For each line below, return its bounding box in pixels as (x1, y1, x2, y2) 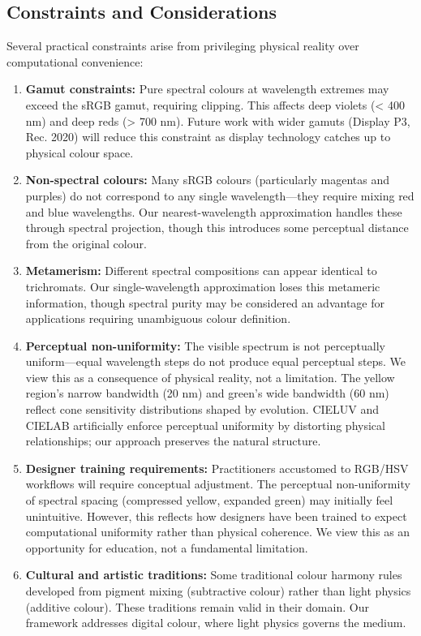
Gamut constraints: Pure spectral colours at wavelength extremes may (25, 80, 389, 97)
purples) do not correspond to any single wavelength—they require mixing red (25, 187, 415, 204)
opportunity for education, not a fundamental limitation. (25, 539, 308, 556)
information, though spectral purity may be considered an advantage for (25, 294, 384, 311)
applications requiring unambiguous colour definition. (25, 310, 291, 327)
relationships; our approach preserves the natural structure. (25, 432, 321, 449)
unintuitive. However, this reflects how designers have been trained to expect (25, 507, 407, 524)
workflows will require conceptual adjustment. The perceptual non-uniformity (25, 475, 410, 492)
